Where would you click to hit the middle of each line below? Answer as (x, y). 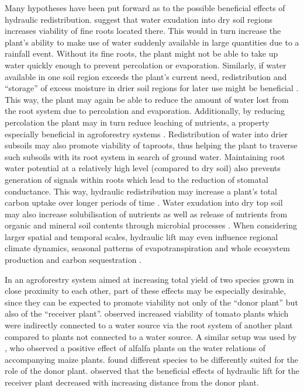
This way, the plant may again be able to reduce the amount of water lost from (147, 99)
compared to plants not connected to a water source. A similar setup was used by (151, 336)
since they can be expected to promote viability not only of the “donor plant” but (151, 302)
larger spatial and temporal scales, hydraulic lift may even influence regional (141, 236)
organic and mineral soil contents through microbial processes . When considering (151, 225)
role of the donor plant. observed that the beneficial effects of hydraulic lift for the (152, 371)
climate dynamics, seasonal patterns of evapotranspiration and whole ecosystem (147, 248)
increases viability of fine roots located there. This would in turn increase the (143, 31)
